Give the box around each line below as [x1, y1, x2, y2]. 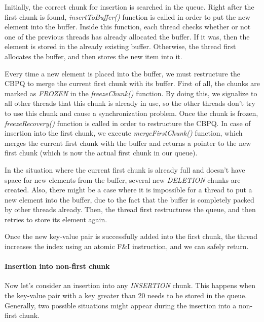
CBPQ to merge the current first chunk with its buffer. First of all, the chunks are [5, 78, 260, 89]
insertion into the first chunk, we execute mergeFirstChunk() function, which [5, 128, 243, 138]
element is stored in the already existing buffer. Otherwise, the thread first [5, 41, 236, 52]
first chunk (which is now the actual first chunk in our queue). [5, 147, 198, 158]
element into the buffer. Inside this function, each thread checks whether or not [5, 21, 251, 32]
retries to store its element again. [5, 214, 107, 224]
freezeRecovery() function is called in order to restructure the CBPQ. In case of [5, 117, 251, 128]
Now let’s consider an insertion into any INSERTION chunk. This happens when [5, 280, 256, 291]
